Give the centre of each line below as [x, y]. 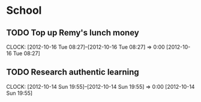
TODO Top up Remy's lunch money [73, 33]
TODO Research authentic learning [73, 72]
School [24, 10]
